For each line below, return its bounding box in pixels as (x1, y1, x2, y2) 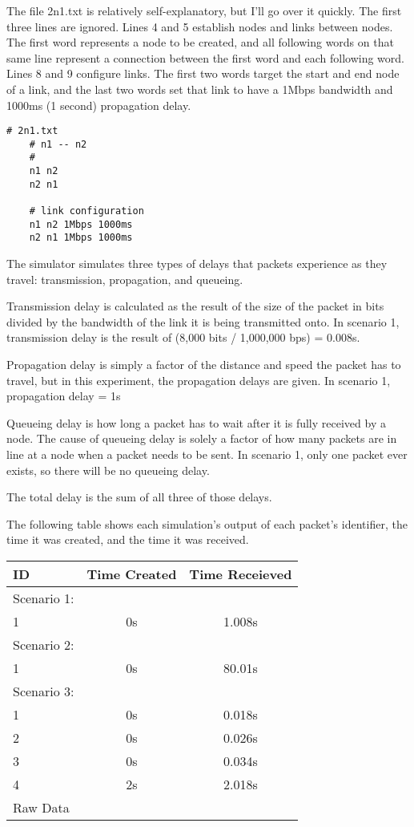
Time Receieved (189, 564, 292, 583)
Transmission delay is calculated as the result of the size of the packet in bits (6, 298, 384, 314)
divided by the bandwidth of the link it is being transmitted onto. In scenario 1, (6, 313, 400, 330)
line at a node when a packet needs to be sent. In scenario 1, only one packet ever (6, 446, 408, 462)
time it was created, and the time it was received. (6, 531, 249, 548)
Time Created (86, 564, 177, 583)
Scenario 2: (13, 634, 74, 654)
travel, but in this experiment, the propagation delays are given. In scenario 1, (6, 371, 391, 388)
